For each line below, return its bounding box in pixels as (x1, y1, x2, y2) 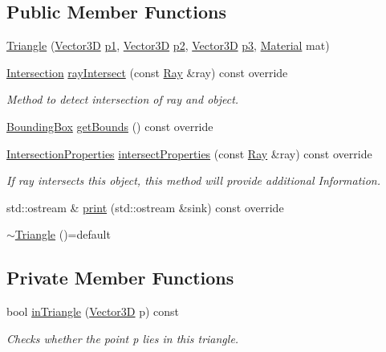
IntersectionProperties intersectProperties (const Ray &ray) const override (6, 145, 372, 162)
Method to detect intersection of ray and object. (6, 91, 239, 108)
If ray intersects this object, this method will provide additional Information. (6, 172, 380, 189)
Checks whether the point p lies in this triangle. (6, 329, 239, 346)
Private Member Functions (6, 265, 234, 290)
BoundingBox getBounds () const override (6, 117, 213, 134)
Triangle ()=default (14, 226, 111, 243)
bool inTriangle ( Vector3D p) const (6, 303, 180, 320)
